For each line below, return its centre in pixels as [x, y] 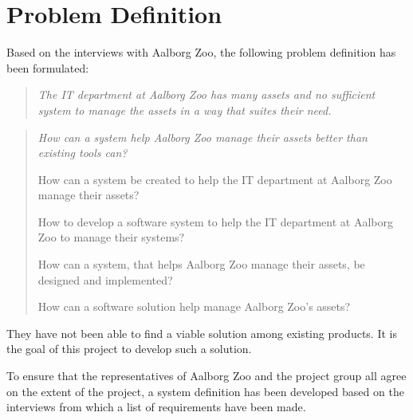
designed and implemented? [105, 279]
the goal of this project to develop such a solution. [129, 349]
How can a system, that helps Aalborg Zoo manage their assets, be [201, 264]
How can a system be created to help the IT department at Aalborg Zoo [215, 179]
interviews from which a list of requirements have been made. [156, 407]
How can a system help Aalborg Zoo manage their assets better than [203, 137]
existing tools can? [83, 153]
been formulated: [48, 67]
